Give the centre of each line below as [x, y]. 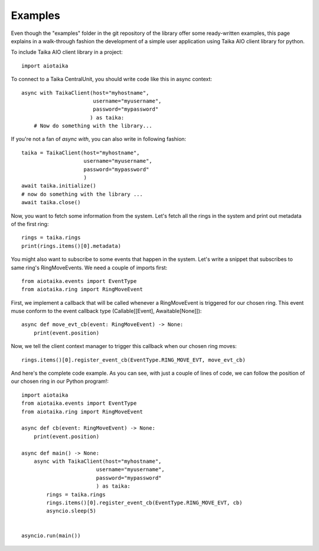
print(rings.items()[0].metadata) [71, 246]
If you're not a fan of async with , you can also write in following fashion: [98, 139]
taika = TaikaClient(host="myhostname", [81, 153]
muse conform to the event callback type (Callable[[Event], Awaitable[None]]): [106, 311]
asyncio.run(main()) [51, 536]
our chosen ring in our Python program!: [60, 381]
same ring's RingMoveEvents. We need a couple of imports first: [89, 268]
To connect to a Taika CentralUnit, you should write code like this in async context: [112, 79]
